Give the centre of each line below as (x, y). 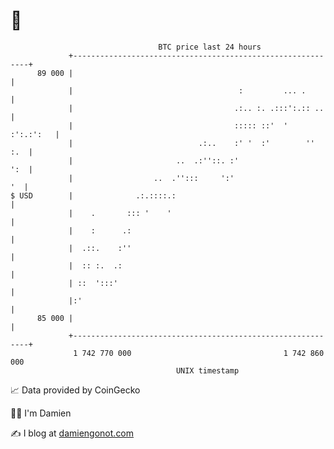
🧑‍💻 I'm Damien (41, 413)
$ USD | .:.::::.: (93, 195)
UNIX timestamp (207, 370)
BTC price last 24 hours (210, 47)
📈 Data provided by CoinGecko (75, 390)
